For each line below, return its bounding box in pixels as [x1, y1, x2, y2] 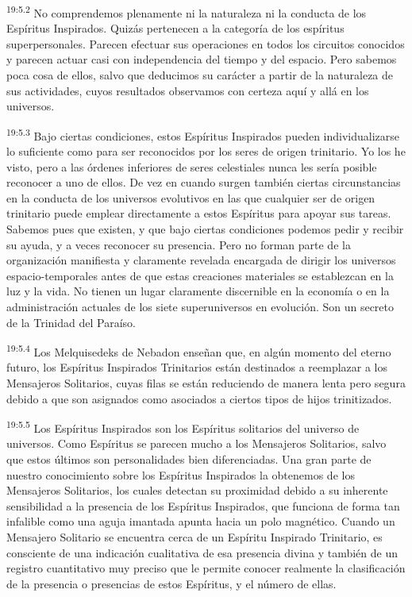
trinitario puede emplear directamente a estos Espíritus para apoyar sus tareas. [6, 205, 391, 221]
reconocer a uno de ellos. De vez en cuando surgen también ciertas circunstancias [6, 174, 401, 191]
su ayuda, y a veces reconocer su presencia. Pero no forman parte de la [6, 236, 351, 252]
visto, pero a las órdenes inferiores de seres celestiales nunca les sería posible [6, 158, 377, 175]
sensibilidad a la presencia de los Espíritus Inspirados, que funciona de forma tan [6, 497, 400, 514]
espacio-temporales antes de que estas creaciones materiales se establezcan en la [6, 267, 394, 283]
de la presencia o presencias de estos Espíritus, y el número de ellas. [6, 575, 337, 591]
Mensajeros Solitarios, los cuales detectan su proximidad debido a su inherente [6, 482, 388, 499]
